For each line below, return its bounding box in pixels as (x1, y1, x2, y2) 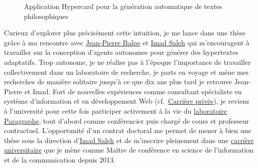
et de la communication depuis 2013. (4, 154, 116, 165)
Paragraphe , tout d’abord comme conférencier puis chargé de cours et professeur (4, 115, 250, 126)
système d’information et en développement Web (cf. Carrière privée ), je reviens (4, 96, 250, 106)
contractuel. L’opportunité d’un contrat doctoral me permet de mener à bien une (4, 125, 252, 136)
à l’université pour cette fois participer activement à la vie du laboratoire (4, 105, 227, 116)
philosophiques (24, 10, 69, 21)
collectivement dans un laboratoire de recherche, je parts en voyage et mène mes (4, 66, 249, 77)
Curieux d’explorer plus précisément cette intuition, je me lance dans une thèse (4, 27, 246, 38)
